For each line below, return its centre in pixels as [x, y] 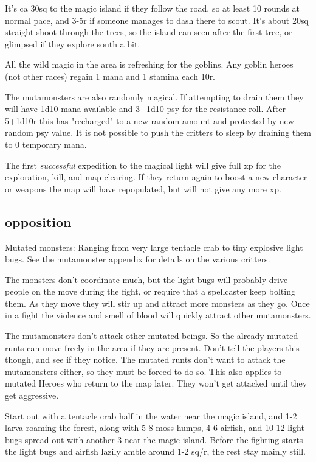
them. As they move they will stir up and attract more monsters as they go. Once [157, 303]
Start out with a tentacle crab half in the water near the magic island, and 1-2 [151, 415]
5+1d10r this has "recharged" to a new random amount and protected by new [149, 120]
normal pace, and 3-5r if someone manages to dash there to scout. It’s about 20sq [157, 20]
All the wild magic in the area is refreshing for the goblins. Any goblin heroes [149, 64]
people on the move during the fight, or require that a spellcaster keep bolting [150, 291]
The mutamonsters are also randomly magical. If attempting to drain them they [154, 96]
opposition [38, 221]
